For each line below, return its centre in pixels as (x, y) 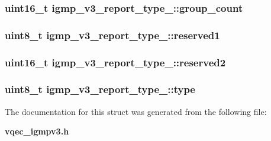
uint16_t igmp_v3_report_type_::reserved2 (115, 62)
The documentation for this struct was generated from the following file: (136, 111)
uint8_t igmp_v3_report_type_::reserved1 (112, 35)
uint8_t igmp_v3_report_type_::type (100, 89)
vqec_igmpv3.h (37, 131)
